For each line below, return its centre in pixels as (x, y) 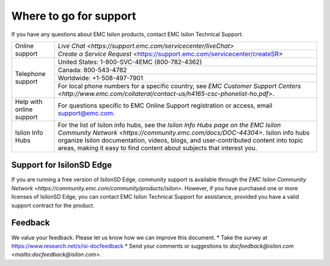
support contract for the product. (53, 205)
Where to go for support (74, 16)
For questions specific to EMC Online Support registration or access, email (165, 105)
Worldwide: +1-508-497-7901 (101, 78)
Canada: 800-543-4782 (93, 70)
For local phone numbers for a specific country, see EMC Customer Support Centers (179, 86)
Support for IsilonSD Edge (62, 165)
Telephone (30, 74)
